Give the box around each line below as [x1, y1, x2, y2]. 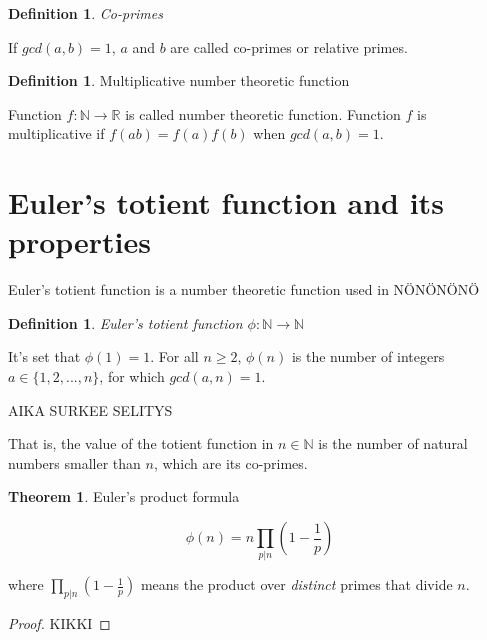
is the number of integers [291, 346, 445, 367]
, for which [99, 366, 165, 387]
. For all [150, 346, 199, 367]
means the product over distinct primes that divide [140, 574, 453, 595]
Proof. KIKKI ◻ [8, 613, 111, 634]
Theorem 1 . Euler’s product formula [8, 486, 240, 507]
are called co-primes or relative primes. [170, 36, 408, 57]
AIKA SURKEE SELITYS [8, 399, 173, 420]
